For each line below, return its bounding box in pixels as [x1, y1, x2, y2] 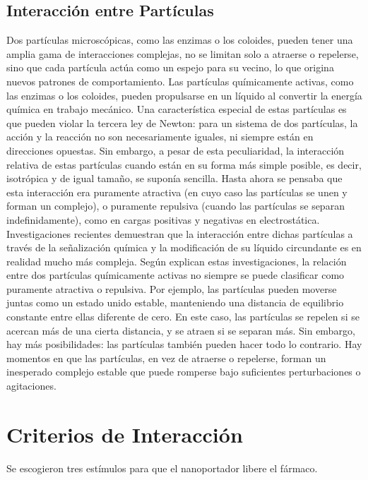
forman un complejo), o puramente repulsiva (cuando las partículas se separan [6, 198, 345, 213]
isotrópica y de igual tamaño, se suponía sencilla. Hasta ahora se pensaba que [6, 171, 343, 186]
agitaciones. [6, 378, 57, 393]
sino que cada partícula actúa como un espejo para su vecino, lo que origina [6, 60, 334, 75]
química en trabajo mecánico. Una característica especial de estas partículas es [6, 102, 347, 116]
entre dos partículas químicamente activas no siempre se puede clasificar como [6, 268, 345, 282]
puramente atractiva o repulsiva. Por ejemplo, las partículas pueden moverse [6, 281, 337, 296]
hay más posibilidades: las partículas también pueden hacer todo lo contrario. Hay [6, 337, 362, 352]
